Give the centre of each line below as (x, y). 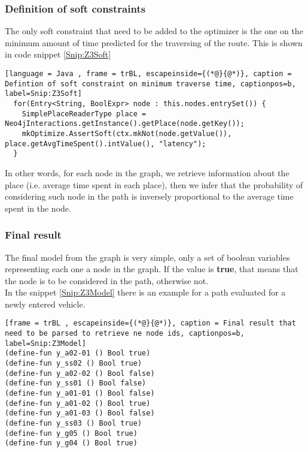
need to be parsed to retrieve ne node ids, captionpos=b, (125, 334)
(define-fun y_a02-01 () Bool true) (78, 353)
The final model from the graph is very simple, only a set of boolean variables (147, 257)
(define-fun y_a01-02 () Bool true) (78, 403)
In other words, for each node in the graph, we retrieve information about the (147, 172)
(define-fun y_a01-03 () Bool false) (80, 413)
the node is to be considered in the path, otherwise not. (107, 280)
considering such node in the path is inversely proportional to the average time (149, 196)
